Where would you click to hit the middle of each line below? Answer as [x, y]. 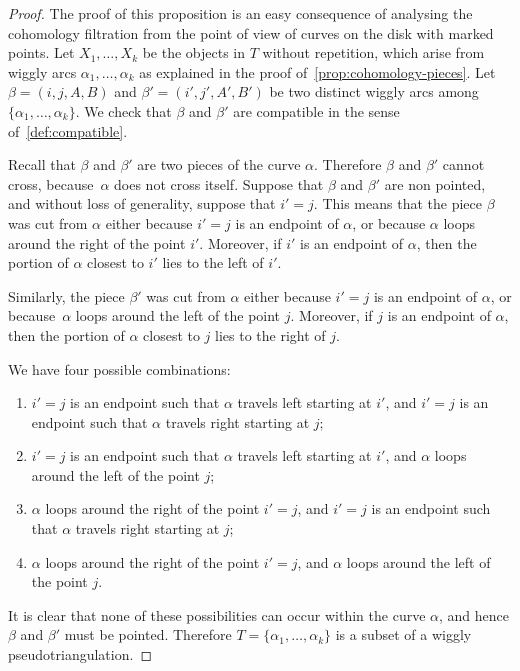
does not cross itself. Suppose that [219, 183]
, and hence [474, 614]
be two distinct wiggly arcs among [374, 91]
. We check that [123, 110]
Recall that [42, 164]
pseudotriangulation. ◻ [80, 654]
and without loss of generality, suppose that [142, 203]
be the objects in [194, 52]
